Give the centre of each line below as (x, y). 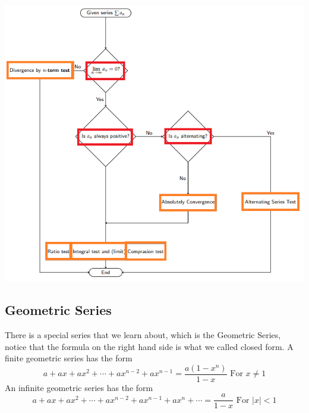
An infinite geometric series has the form (79, 387)
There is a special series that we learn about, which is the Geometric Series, (143, 334)
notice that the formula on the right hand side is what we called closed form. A (149, 346)
